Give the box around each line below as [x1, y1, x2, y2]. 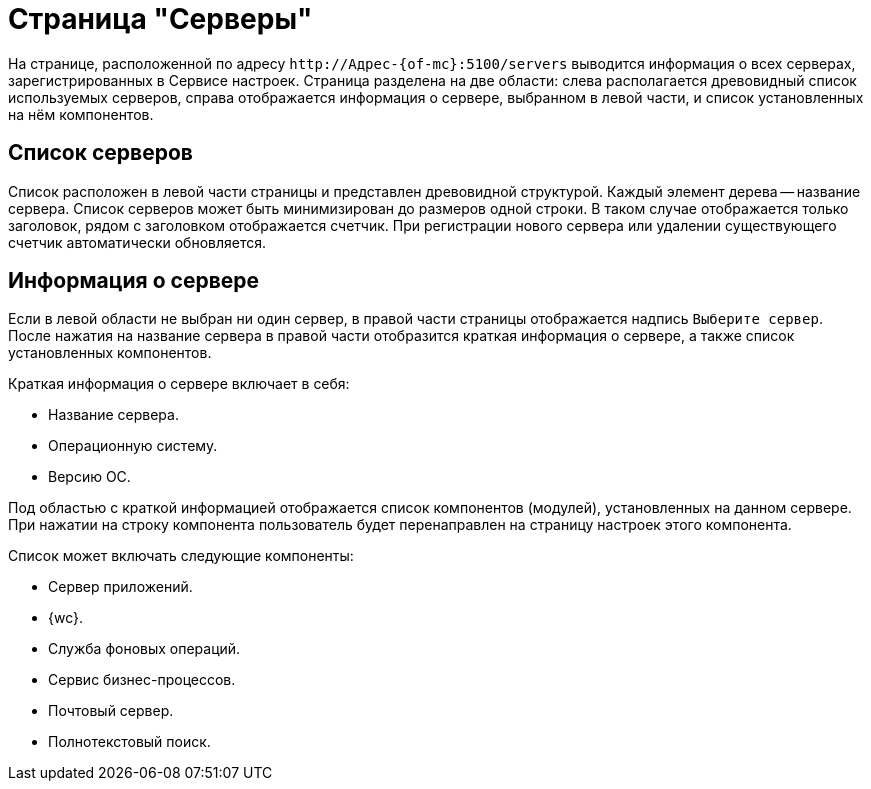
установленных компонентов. [8, 344, 212, 362]
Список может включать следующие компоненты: [8, 547, 354, 565]
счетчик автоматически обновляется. [8, 233, 266, 251]
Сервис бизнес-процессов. [48, 671, 236, 689]
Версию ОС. [48, 468, 131, 486]
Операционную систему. [48, 437, 218, 455]
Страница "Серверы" [8, 2, 313, 36]
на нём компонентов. [8, 105, 154, 123]
